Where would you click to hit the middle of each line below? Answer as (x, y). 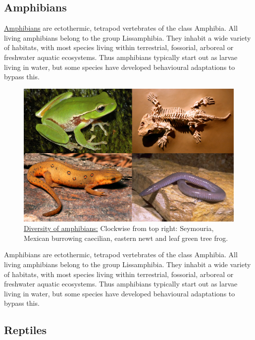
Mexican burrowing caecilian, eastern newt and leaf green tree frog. (126, 238)
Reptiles (25, 330)
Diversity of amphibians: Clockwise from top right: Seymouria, (119, 228)
